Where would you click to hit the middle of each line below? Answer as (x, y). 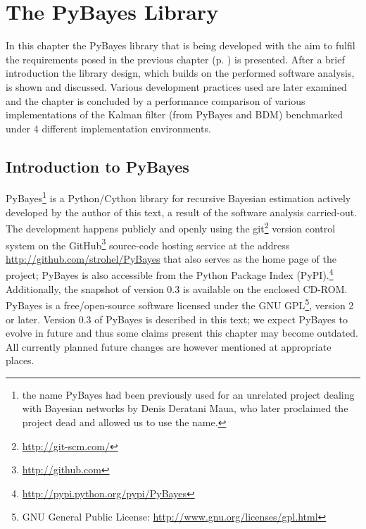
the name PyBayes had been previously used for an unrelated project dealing (188, 394)
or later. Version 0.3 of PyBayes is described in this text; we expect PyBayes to (177, 319)
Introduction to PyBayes (97, 166)
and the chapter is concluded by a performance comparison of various (156, 100)
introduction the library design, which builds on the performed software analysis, (180, 73)
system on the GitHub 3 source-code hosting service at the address (148, 244)
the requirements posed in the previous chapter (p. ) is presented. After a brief (175, 59)
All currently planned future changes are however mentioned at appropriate (169, 346)
